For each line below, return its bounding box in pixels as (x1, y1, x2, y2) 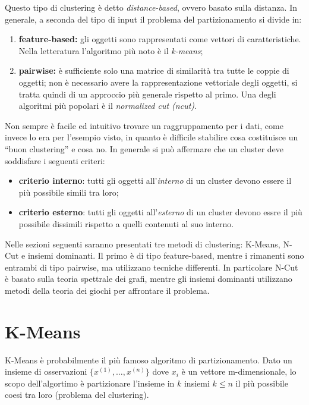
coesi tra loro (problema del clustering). (5, 388, 149, 401)
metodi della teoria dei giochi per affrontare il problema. (5, 284, 210, 296)
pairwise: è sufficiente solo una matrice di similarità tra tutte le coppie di (18, 64, 289, 77)
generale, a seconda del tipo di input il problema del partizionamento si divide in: (5, 12, 302, 25)
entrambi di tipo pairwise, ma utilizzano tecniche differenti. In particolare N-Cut (5, 260, 298, 273)
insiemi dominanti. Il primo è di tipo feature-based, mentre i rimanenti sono (27, 249, 304, 262)
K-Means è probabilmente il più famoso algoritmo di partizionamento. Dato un (5, 353, 292, 366)
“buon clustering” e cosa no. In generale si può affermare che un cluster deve (5, 142, 284, 155)
